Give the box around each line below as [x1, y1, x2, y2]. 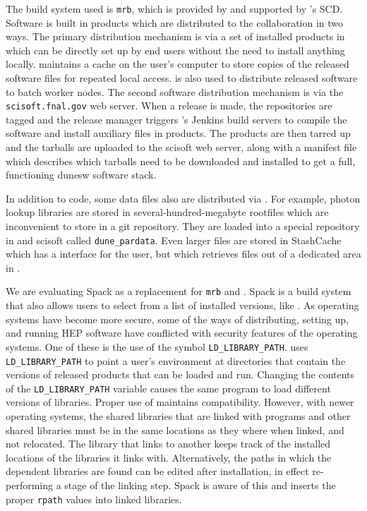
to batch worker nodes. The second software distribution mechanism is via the [6, 84, 344, 99]
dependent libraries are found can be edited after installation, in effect [6, 464, 309, 479]
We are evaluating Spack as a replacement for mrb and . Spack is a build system [6, 284, 351, 299]
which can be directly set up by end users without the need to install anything [6, 42, 345, 57]
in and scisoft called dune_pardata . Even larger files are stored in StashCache [6, 232, 342, 247]
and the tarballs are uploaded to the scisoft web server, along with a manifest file [6, 140, 357, 155]
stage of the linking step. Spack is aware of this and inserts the [64, 478, 336, 493]
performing [6, 478, 53, 493]
